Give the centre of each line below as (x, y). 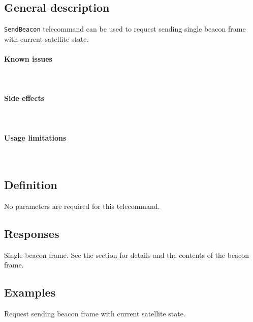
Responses (32, 233)
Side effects (24, 98)
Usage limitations (35, 137)
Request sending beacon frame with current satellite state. (95, 314)
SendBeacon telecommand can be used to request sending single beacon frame (125, 29)
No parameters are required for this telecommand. (82, 206)
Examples (30, 292)
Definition (31, 185)
